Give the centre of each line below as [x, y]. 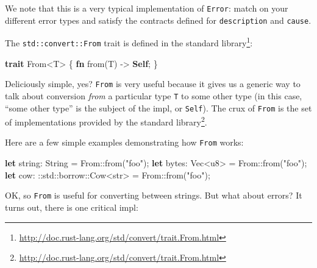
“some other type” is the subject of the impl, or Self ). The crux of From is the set [158, 108]
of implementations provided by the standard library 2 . [106, 121]
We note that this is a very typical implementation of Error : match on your [147, 8]
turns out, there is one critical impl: [72, 207]
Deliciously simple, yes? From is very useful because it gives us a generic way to [153, 84]
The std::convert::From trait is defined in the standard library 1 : [129, 42]
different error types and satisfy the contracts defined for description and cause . [158, 20]
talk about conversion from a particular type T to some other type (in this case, [154, 95]
